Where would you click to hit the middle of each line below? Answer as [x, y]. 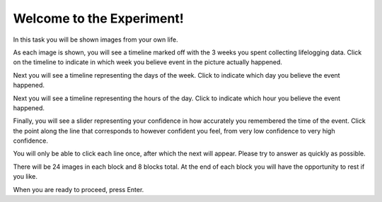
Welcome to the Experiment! [98, 18]
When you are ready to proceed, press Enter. [79, 189]
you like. [25, 177]
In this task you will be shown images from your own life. [95, 40]
